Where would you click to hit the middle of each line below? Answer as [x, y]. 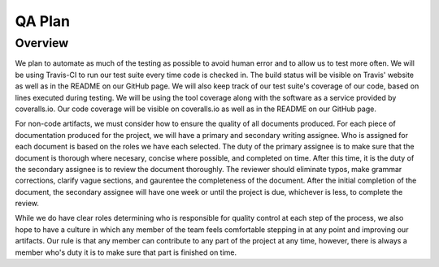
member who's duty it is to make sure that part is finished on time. [126, 252]
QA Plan [43, 21]
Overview [42, 43]
